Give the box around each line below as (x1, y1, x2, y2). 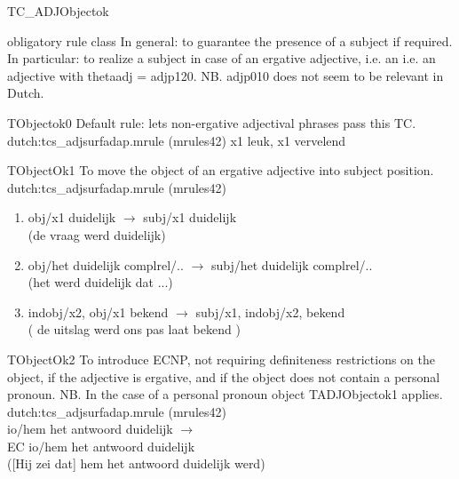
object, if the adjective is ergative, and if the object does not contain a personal (7, 367, 440, 386)
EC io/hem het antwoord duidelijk (7, 436, 195, 455)
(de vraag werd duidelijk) (28, 225, 166, 243)
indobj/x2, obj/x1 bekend (28, 302, 169, 321)
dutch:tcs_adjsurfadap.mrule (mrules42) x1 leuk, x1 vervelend (7, 131, 346, 149)
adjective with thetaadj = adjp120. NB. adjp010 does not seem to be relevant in (7, 66, 444, 84)
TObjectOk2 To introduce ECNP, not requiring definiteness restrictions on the (7, 349, 435, 368)
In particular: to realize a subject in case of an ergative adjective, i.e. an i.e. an (7, 49, 436, 68)
